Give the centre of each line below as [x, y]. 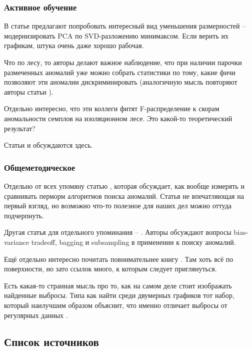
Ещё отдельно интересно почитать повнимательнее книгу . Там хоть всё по [119, 259]
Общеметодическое [40, 167]
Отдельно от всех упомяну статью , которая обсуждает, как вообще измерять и [124, 186]
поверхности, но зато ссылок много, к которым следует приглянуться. [110, 269]
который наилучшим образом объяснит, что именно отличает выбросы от [116, 305]
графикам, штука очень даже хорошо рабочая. [74, 45]
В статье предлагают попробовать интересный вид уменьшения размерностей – [125, 26]
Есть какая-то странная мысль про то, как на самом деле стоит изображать [118, 285]
